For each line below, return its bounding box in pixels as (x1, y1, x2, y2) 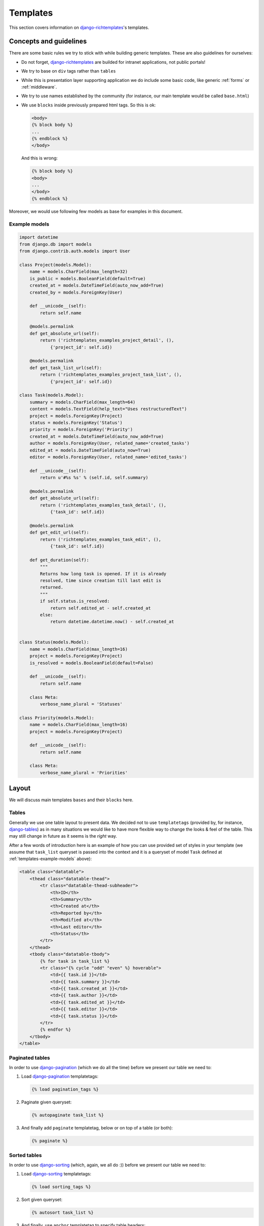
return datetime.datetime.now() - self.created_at (50, 619, 175, 625)
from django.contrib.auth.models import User (19, 248, 131, 254)
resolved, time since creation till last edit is (40, 578, 161, 583)
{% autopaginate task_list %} (31, 1112, 104, 1118)
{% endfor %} (40, 1027, 71, 1032)
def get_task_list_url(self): (29, 365, 102, 370)
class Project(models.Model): (19, 262, 92, 267)
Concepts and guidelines (9, 37, 87, 46)
